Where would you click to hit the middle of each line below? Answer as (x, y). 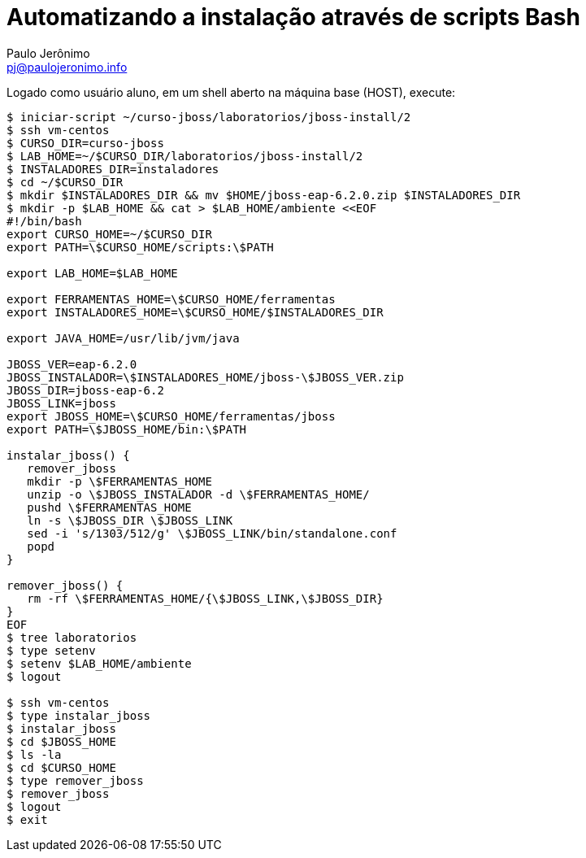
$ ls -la (34, 754)
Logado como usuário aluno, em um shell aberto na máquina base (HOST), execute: (231, 92)
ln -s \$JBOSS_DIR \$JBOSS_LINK (130, 520)
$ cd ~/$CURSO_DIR (65, 182)
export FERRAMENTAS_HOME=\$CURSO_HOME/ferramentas (171, 299)
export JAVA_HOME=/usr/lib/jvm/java (123, 338)
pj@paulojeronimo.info (67, 67)
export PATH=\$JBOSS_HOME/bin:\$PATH (127, 429)
